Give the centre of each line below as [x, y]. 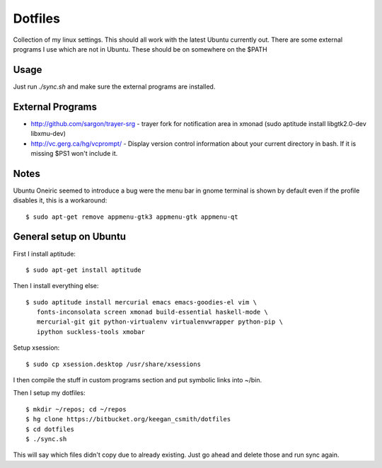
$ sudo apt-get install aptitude [83, 270]
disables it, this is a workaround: [60, 200]
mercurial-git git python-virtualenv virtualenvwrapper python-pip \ [160, 322]
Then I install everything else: [56, 286]
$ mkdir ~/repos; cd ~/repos [76, 409]
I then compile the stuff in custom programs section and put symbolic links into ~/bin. [138, 380]
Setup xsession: [36, 348]
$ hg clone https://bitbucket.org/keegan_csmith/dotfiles [128, 419]
